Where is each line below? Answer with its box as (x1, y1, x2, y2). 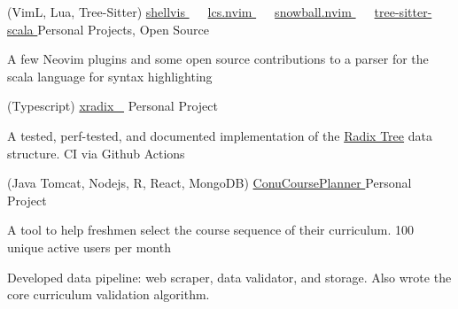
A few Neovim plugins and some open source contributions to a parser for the (7, 50, 429, 68)
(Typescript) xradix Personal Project (7, 97, 218, 115)
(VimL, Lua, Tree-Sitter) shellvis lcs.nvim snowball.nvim (7, 3, 352, 20)
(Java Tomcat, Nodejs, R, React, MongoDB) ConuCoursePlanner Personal (7, 174, 412, 192)
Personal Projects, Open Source (37, 19, 209, 38)
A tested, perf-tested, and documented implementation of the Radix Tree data (7, 126, 432, 144)
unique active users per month (7, 237, 171, 256)
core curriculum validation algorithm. (7, 285, 210, 304)
